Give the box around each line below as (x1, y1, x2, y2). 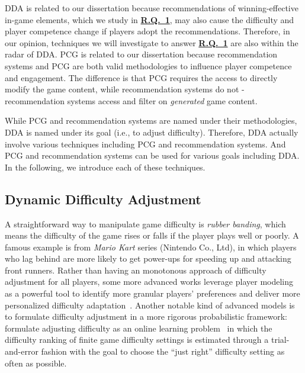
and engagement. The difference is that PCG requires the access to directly (5, 71, 278, 83)
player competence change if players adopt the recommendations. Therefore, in (5, 25, 290, 37)
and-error (5, 345, 38, 358)
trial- (271, 333, 290, 346)
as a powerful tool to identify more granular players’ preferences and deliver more (5, 287, 300, 300)
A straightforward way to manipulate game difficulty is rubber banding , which (5, 217, 286, 230)
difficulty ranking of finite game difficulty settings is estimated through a (5, 333, 269, 346)
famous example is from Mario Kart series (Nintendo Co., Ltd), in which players (5, 240, 297, 253)
